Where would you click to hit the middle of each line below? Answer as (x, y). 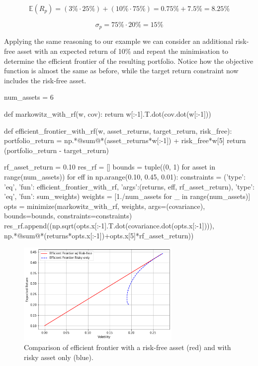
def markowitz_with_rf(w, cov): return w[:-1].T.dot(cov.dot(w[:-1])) (108, 114)
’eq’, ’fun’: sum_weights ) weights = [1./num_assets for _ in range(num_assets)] (127, 196)
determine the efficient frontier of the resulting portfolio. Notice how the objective (129, 61)
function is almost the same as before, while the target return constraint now (121, 71)
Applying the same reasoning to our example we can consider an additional (119, 41)
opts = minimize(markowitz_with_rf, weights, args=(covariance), (105, 206)
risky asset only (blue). (59, 357)
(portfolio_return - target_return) (57, 150)
